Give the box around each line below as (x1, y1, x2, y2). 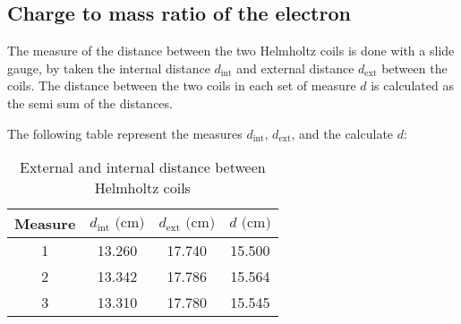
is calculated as (371, 76, 454, 95)
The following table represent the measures (7, 124, 243, 142)
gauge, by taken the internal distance (7, 58, 210, 77)
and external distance (236, 58, 354, 77)
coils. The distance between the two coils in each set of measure (7, 76, 356, 95)
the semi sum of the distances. (7, 93, 173, 112)
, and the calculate (291, 124, 394, 142)
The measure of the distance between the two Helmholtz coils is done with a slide (7, 41, 455, 60)
